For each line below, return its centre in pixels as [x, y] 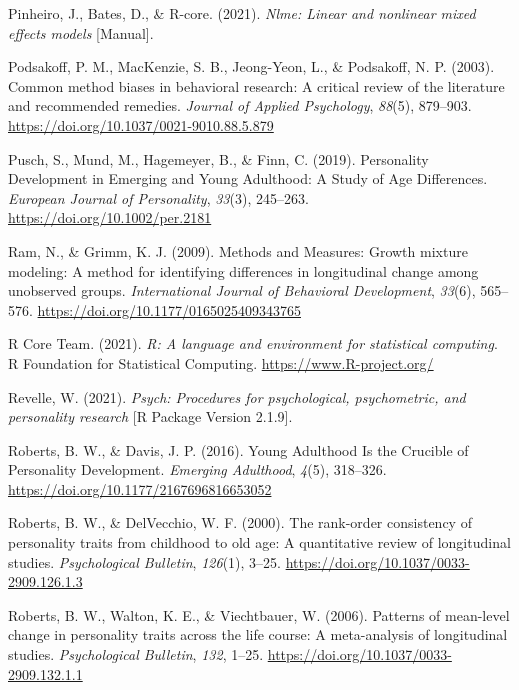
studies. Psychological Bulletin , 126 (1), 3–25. [144, 561]
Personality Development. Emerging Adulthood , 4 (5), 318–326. [197, 469]
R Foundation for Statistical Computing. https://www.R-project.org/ [221, 362]
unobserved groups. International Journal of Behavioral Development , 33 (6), [242, 290]
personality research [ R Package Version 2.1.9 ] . [150, 416]
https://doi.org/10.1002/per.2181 [110, 217]
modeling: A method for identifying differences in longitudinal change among [243, 270]
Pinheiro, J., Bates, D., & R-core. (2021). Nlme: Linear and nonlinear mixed [242, 13]
